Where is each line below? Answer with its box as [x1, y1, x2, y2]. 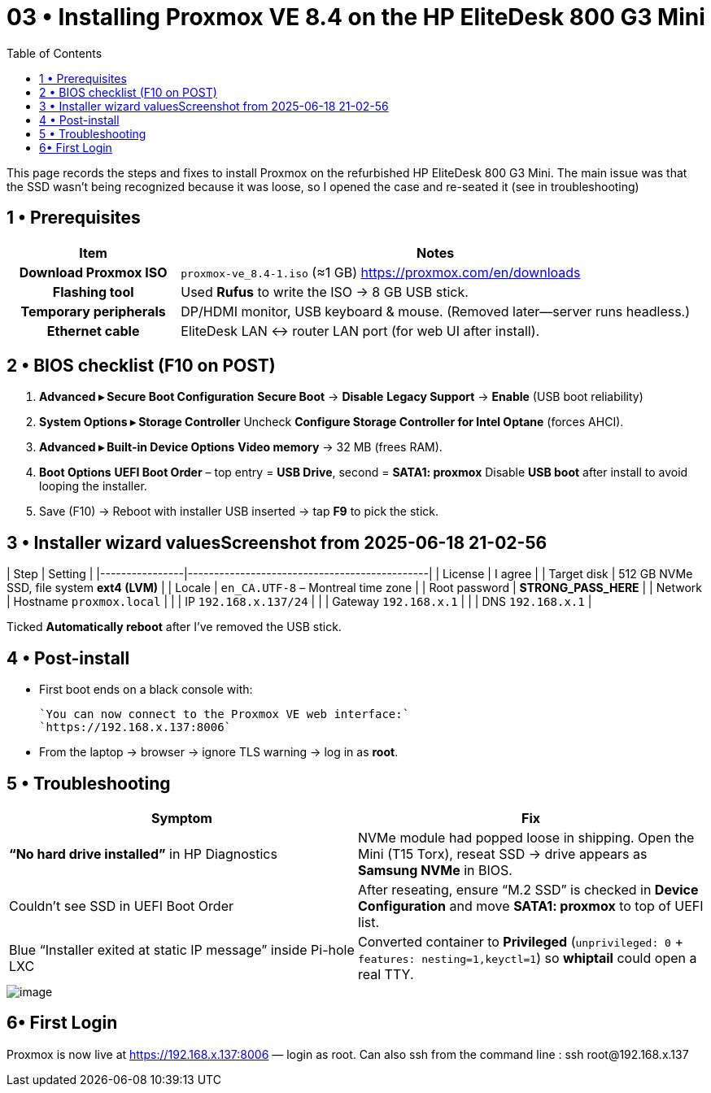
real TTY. [358, 965, 414, 982]
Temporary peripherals [20, 303, 166, 320]
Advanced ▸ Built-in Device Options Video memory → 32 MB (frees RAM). [39, 440, 443, 455]
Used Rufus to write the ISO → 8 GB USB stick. [181, 283, 469, 300]
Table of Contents [7, 46, 103, 60]
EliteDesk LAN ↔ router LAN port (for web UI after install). [181, 322, 540, 339]
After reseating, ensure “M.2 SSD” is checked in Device [358, 881, 699, 898]
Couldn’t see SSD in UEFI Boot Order [9, 897, 233, 914]
